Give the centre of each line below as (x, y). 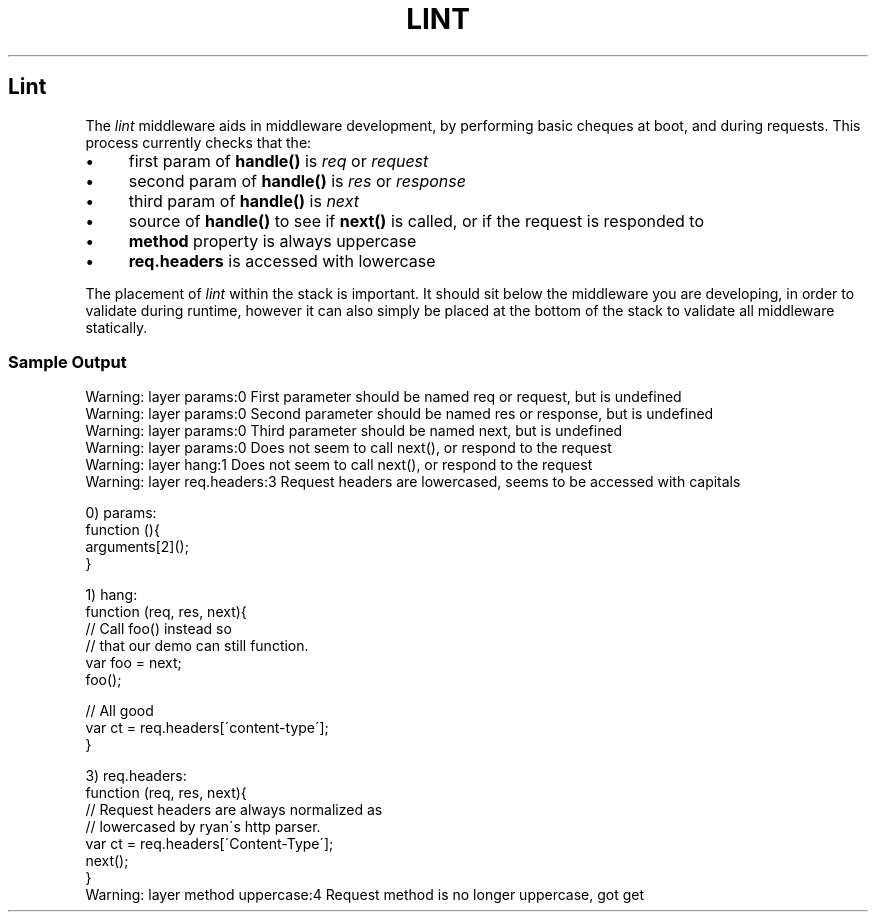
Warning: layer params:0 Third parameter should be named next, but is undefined (354, 431)
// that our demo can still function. (197, 646)
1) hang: (111, 595)
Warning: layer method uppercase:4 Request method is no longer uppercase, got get (365, 895)
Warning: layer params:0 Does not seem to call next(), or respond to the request (348, 448)
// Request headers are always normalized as (234, 810)
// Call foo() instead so (158, 629)
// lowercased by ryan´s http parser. (203, 827)
